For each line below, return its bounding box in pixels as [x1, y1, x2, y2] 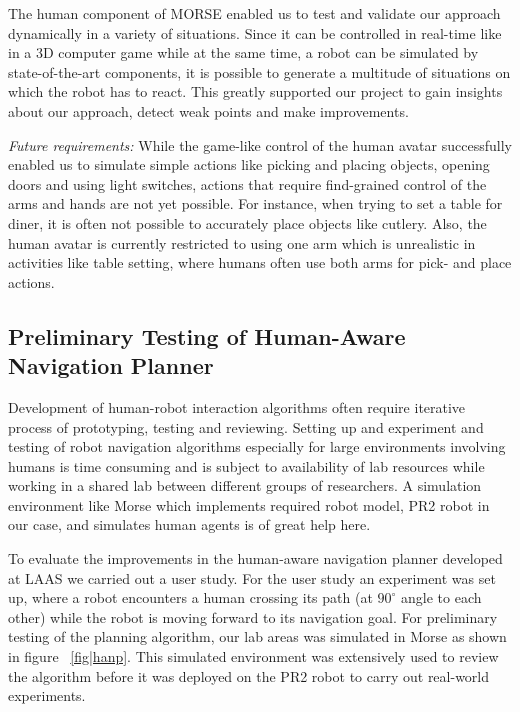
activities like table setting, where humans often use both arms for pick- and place [8, 252, 512, 273]
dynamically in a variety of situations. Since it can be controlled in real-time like [8, 22, 502, 43]
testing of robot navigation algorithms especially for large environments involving [8, 436, 506, 457]
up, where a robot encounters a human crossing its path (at [8, 587, 373, 608]
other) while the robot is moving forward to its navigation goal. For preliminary [8, 606, 498, 627]
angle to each [401, 587, 482, 608]
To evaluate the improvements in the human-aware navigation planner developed [8, 548, 503, 569]
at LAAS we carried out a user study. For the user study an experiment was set [8, 567, 496, 588]
